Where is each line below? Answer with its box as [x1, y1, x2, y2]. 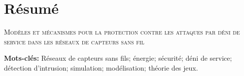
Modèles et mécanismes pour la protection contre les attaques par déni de [4, 27, 240, 37]
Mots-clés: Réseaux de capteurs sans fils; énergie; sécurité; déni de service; [4, 53, 232, 63]
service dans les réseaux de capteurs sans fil [4, 36, 144, 46]
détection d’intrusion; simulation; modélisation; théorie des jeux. [4, 62, 198, 73]
